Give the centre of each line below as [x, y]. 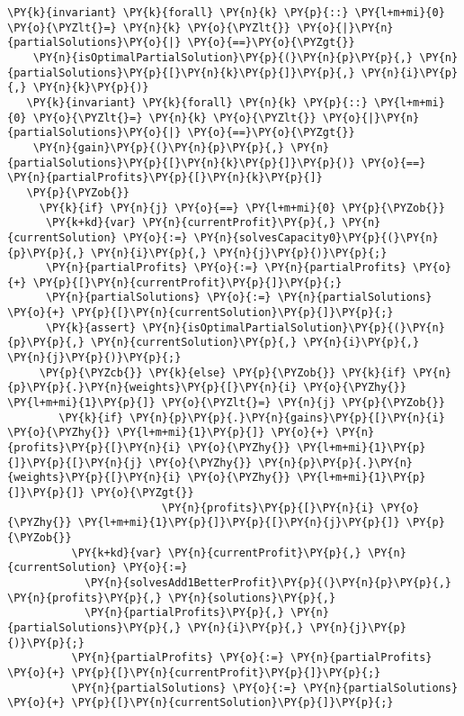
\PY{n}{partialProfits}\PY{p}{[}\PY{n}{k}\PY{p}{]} [165, 178]
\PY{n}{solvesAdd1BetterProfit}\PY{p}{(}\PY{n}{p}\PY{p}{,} [268, 582]
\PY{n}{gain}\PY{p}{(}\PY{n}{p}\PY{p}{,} [158, 147]
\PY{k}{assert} [91, 327]
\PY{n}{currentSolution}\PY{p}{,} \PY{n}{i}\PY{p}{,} [255, 343]
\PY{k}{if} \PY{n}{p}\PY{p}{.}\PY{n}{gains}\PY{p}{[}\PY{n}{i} [252, 417]
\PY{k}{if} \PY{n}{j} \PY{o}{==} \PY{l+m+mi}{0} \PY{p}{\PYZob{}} [242, 208]
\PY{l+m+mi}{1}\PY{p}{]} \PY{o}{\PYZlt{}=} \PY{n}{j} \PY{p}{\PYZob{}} [226, 403]
